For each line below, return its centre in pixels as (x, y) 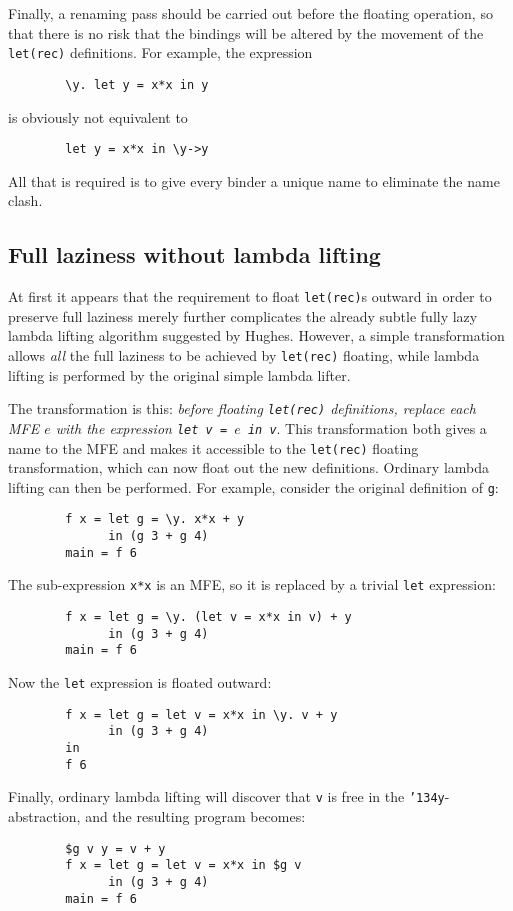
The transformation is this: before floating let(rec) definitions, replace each (242, 408)
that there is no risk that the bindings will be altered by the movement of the (246, 32)
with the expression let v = (141, 427)
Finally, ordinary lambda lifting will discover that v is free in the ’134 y (226, 796)
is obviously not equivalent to (98, 116)
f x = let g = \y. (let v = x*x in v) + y (208, 617)
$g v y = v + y (115, 848)
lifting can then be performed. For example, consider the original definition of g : (253, 486)
